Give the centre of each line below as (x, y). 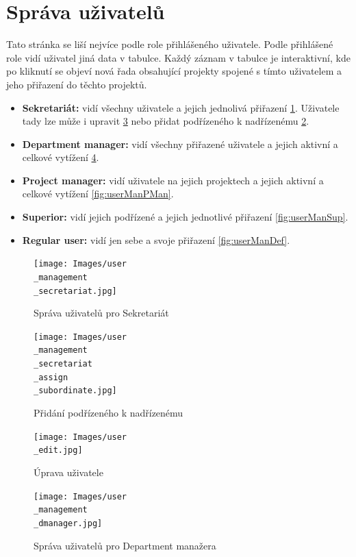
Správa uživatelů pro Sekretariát (101, 313)
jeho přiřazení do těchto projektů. (77, 84)
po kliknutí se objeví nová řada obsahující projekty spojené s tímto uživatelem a (174, 71)
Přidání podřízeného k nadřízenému (109, 413)
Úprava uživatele (68, 472)
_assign (51, 377)
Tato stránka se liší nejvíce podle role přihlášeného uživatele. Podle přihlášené (170, 44)
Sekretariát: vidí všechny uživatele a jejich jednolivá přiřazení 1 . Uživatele (181, 107)
